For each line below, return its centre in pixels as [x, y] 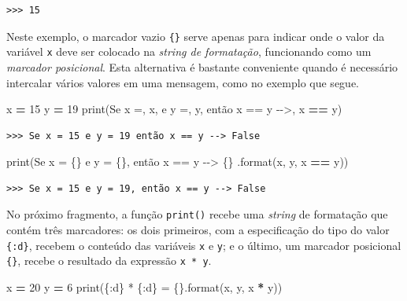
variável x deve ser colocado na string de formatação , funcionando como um [189, 51]
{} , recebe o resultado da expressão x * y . [109, 261]
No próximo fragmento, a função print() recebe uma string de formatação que [197, 214]
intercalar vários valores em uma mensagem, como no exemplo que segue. [183, 82]
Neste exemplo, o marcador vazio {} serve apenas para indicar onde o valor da [196, 36]
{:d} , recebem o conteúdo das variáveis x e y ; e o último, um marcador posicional [204, 245]
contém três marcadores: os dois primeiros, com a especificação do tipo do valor [198, 230]
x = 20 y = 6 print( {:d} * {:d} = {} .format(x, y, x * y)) [144, 287]
